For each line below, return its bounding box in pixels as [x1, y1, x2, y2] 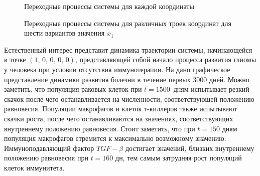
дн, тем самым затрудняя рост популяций [115, 152, 242, 163]
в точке [4, 54, 26, 65]
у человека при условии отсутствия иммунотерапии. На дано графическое [4, 64, 230, 74]
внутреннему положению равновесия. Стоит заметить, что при [4, 123, 195, 133]
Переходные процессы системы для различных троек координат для [24, 18, 231, 28]
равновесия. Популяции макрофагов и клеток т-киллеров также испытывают [4, 103, 237, 114]
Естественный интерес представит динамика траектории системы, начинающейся [4, 44, 252, 55]
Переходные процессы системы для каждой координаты [24, 1, 194, 11]
